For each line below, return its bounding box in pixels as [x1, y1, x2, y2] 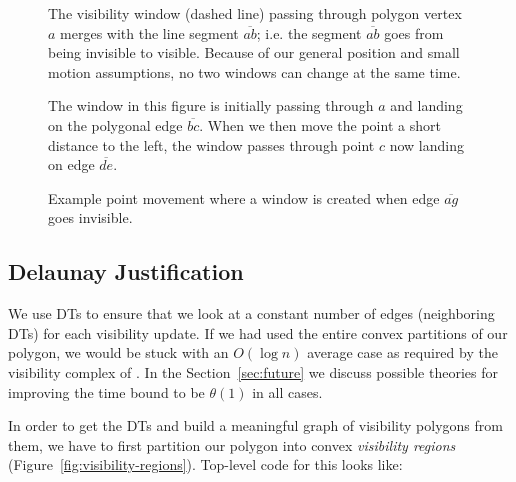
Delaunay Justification [8, 256, 244, 287]
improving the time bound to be [8, 381, 205, 402]
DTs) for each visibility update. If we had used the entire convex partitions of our [8, 322, 508, 343]
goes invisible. [48, 207, 133, 228]
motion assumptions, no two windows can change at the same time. [48, 61, 461, 82]
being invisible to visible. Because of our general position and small [48, 42, 460, 63]
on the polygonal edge [48, 114, 183, 135]
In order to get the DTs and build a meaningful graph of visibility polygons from [8, 415, 503, 436]
